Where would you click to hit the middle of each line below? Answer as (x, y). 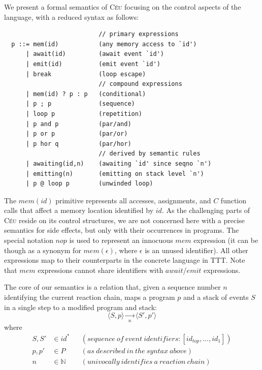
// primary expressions (139, 34)
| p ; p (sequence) (80, 104)
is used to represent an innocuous (121, 240)
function (234, 200)
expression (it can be (226, 240)
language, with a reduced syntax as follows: (72, 17)
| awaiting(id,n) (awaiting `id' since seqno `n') (119, 163)
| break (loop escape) (86, 74)
